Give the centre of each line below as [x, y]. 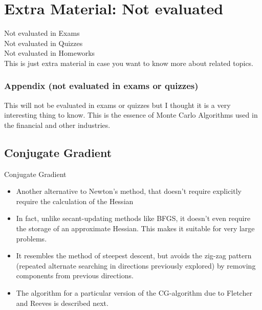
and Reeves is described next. [62, 303]
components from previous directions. [75, 275]
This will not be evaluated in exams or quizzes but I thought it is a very [117, 105]
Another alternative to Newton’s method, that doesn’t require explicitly [129, 191]
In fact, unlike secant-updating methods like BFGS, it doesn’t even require [133, 218]
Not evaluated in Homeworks [50, 53]
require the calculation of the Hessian [75, 201]
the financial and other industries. [57, 125]
